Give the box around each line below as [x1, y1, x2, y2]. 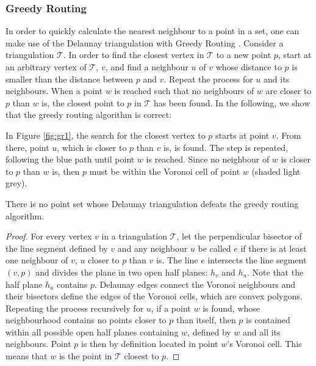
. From [276, 128, 301, 141]
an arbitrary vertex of [5, 60, 87, 73]
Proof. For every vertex [5, 230, 92, 243]
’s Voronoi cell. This [227, 337, 302, 350]
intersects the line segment [207, 254, 307, 266]
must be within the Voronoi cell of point [89, 164, 240, 177]
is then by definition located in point [81, 337, 218, 350]
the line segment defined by [5, 241, 108, 254]
